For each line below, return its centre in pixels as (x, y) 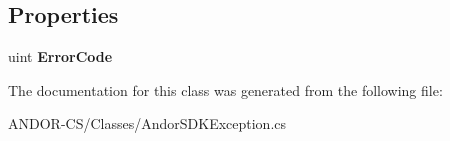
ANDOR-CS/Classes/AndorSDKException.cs (147, 123)
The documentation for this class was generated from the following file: (225, 89)
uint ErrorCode (60, 56)
